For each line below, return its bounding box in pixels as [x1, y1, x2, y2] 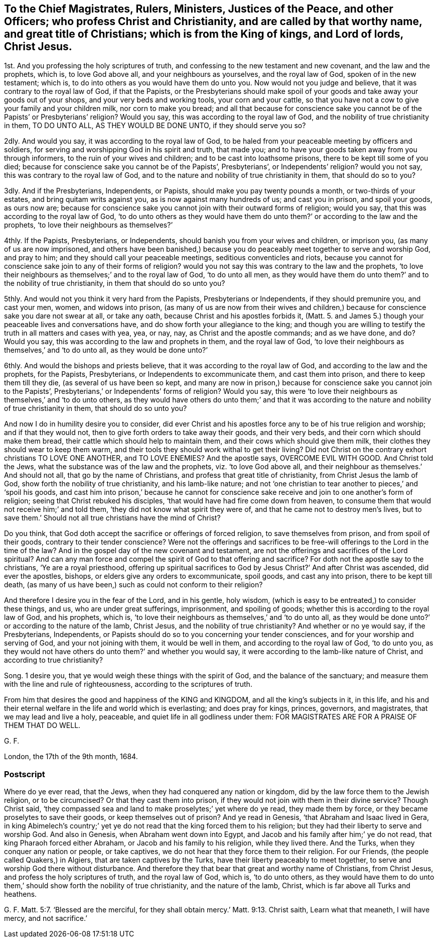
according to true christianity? [4, 656, 103, 665]
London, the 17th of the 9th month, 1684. [4, 752, 138, 761]
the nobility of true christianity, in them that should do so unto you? [4, 279, 225, 288]
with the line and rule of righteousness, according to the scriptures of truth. [4, 680, 252, 689]
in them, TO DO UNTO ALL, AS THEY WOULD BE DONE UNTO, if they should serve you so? [4, 121, 306, 130]
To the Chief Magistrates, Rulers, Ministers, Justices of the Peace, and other [4, 3, 393, 15]
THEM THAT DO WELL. [4, 721, 81, 730]
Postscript [4, 769, 45, 779]
